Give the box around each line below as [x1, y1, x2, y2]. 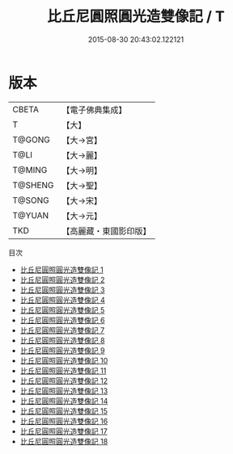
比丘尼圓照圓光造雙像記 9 [19, 345, 105, 355]
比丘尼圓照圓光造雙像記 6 [19, 315, 105, 325]
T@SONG [12, 195, 50, 206]
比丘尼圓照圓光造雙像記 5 [19, 305, 105, 315]
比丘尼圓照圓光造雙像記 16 [19, 416, 108, 426]
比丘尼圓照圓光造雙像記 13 [19, 385, 108, 396]
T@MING [12, 164, 48, 175]
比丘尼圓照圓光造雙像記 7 [19, 325, 105, 335]
